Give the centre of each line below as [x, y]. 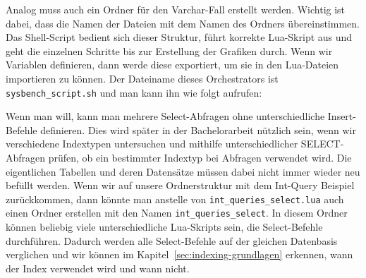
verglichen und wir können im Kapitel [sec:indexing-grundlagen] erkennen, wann [179, 254]
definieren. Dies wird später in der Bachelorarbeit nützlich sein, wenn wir [198, 129]
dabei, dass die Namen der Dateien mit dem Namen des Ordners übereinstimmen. [183, 23]
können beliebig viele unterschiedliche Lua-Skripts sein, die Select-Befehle [164, 227]
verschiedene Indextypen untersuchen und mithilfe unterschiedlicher [152, 144]
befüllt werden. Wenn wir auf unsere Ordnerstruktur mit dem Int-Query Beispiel [180, 185]
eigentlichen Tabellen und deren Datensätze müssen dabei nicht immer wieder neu [183, 171]
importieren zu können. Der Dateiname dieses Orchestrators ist [142, 78]
